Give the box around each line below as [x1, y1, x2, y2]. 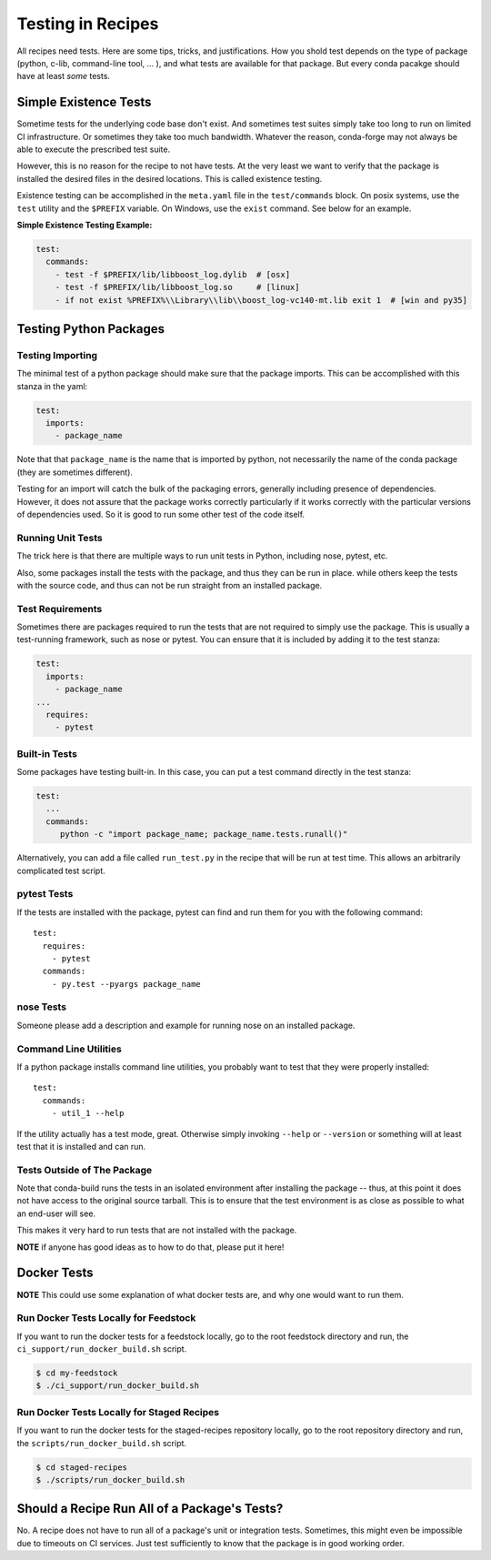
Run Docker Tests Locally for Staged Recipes [16, 1405, 220, 1418]
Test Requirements [16, 602, 103, 615]
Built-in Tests [16, 747, 77, 760]
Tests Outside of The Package [16, 1163, 153, 1176]
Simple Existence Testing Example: [16, 219, 153, 230]
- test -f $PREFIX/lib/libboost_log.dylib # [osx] [55, 269, 291, 279]
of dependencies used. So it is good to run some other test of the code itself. [16, 508, 305, 519]
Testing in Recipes [16, 14, 159, 34]
